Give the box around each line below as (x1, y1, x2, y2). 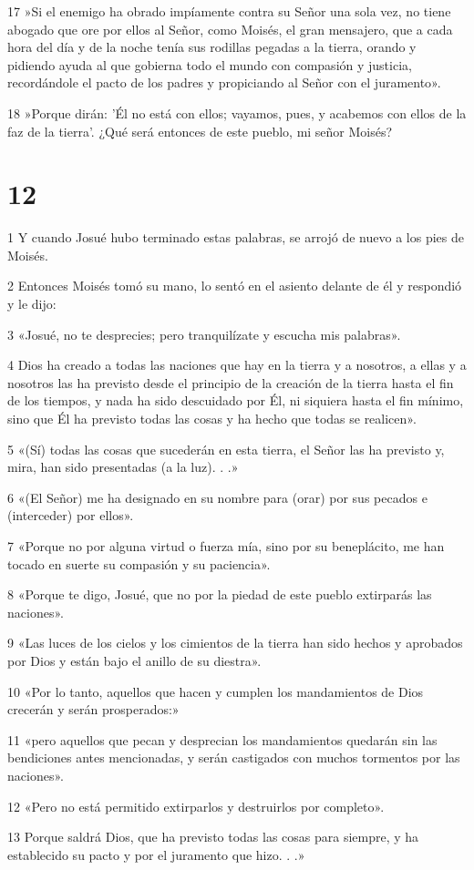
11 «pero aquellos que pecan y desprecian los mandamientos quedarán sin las (7, 730, 438, 749)
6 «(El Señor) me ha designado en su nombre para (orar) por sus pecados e (7, 487, 428, 507)
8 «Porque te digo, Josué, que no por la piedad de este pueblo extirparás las (7, 585, 432, 604)
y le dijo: (7, 294, 57, 313)
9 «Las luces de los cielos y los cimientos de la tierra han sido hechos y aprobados (7, 633, 463, 652)
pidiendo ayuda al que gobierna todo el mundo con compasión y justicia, (7, 55, 412, 74)
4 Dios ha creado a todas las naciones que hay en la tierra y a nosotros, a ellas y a (7, 355, 467, 374)
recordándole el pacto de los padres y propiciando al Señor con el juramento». (7, 73, 441, 92)
